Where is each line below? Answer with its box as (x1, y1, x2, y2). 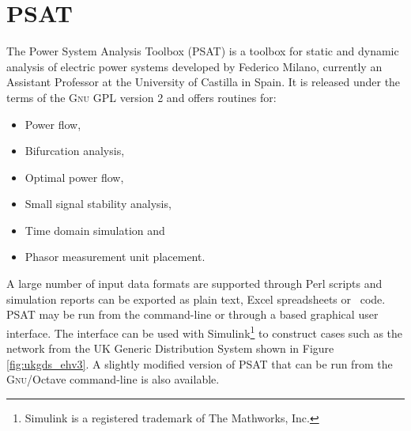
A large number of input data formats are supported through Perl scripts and (6, 275, 383, 292)
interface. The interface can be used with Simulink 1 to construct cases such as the (6, 322, 403, 341)
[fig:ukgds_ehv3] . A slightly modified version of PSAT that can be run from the (6, 355, 393, 372)
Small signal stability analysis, (25, 195, 172, 212)
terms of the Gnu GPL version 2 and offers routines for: (6, 89, 277, 105)
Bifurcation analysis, (25, 142, 125, 159)
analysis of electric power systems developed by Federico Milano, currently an (6, 58, 383, 74)
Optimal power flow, (25, 168, 124, 185)
